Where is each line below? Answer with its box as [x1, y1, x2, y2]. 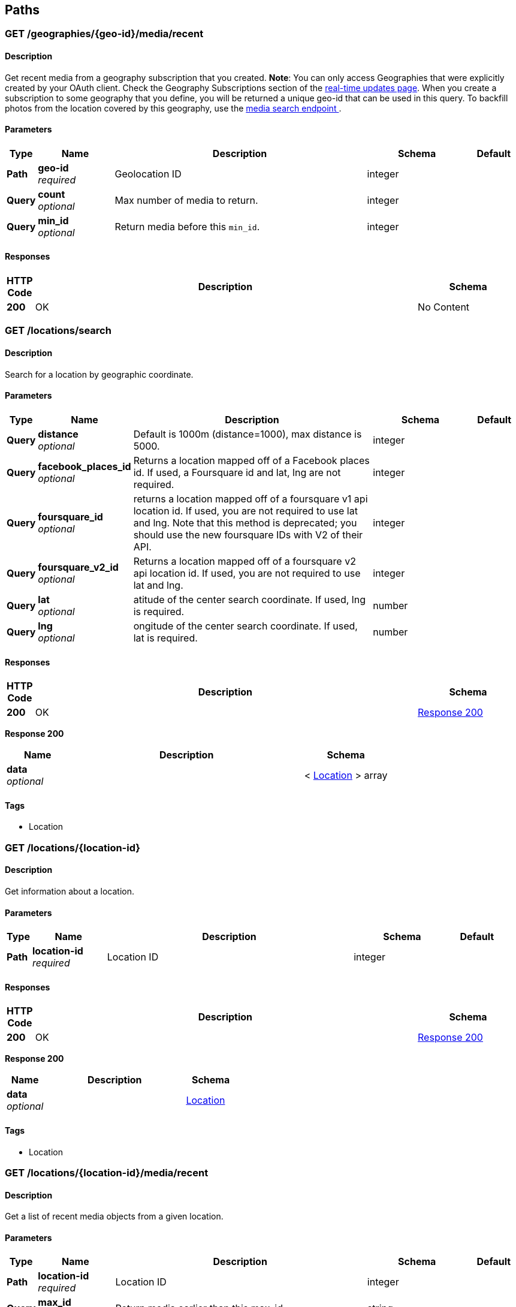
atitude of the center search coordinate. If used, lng [133, 593, 366, 606]
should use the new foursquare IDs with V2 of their [133, 528, 363, 541]
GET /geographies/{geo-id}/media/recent [5, 28, 204, 40]
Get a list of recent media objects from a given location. [5, 1211, 224, 1222]
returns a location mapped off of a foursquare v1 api [133, 492, 368, 505]
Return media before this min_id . [114, 220, 260, 233]
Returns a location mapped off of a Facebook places [133, 454, 370, 466]
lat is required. [133, 631, 198, 644]
